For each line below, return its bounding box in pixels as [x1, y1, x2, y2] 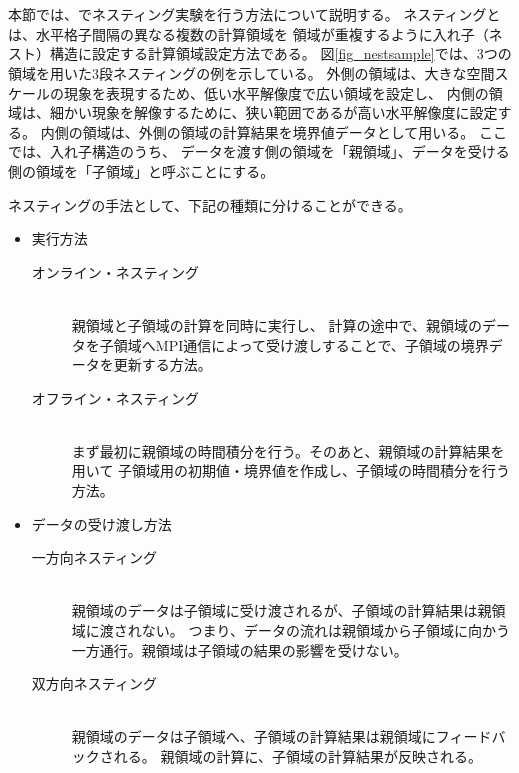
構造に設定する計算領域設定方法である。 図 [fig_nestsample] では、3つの [49, 43, 512, 64]
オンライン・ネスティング [31, 261, 199, 282]
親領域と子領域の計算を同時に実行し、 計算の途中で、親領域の [71, 314, 482, 335]
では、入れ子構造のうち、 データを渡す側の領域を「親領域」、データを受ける [8, 141, 510, 162]
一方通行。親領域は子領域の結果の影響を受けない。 [71, 639, 408, 660]
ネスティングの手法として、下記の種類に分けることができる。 [8, 194, 412, 215]
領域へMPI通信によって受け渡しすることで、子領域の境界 [113, 334, 489, 355]
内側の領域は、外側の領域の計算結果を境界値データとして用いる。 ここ [40, 121, 507, 142]
